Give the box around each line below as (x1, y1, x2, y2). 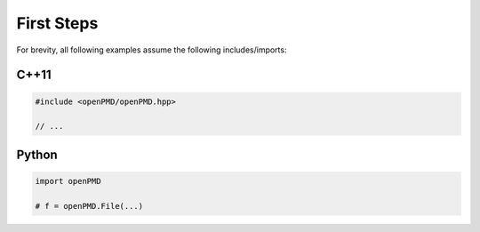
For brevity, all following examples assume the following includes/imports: (16, 44, 287, 55)
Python (16, 147, 58, 162)
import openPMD (35, 176, 101, 186)
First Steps (16, 13, 99, 33)
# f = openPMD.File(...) (35, 201, 144, 211)
